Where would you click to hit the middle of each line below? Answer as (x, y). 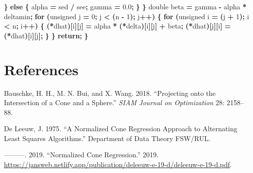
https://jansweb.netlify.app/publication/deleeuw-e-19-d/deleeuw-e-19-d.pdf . (118, 164)
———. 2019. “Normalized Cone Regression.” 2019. (81, 155)
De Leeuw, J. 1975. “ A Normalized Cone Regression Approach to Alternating (121, 129)
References (41, 69)
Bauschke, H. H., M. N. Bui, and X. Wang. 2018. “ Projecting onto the (110, 93)
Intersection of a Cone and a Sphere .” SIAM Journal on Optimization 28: (114, 102)
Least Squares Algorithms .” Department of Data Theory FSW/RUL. (107, 138)
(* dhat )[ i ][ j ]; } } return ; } (46, 35)
